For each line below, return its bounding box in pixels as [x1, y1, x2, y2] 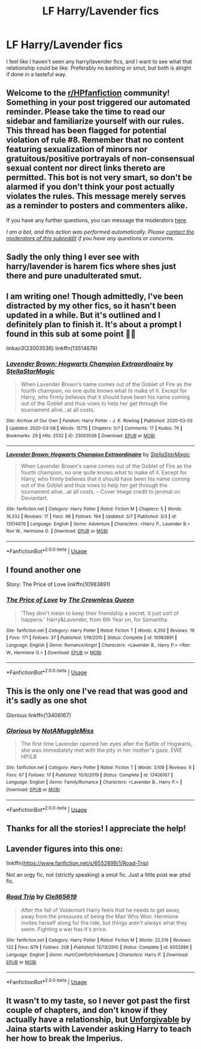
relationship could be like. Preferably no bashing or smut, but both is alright [6, 64, 191, 71]
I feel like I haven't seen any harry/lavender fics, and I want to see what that [6, 58, 193, 65]
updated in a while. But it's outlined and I [6, 310, 160, 320]
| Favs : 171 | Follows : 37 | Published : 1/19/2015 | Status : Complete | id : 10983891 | [6, 635, 177, 641]
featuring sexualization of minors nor [6, 144, 148, 154]
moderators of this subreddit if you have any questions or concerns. [6, 234, 175, 241]
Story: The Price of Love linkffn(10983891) [6, 581, 111, 588]
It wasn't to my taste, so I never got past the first [6, 996, 190, 1006]
